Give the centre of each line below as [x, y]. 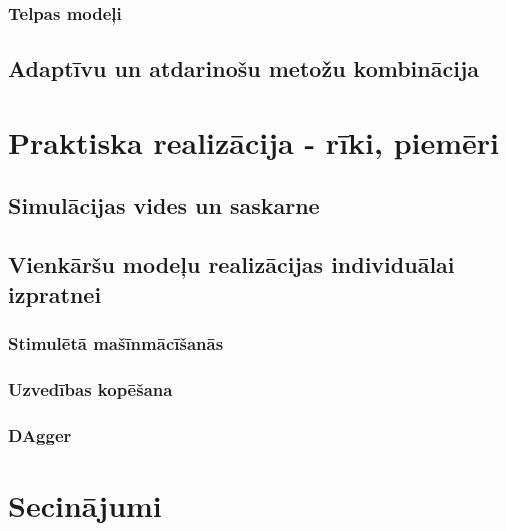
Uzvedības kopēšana [90, 388]
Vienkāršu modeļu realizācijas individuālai [231, 264]
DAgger [40, 434]
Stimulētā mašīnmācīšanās [116, 342]
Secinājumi [85, 504]
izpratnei [55, 293]
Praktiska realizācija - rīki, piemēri [254, 141]
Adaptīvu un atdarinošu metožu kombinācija [244, 68]
